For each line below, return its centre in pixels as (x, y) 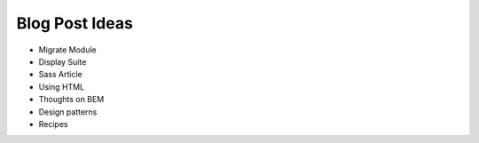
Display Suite (63, 61)
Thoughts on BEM (71, 99)
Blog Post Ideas (75, 23)
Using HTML (61, 87)
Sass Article (61, 75)
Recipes (53, 123)
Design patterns (68, 112)
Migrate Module (67, 50)
